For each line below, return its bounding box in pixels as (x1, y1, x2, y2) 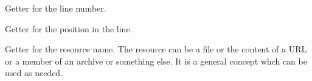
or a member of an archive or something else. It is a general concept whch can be (5, 54, 307, 67)
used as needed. (5, 66, 63, 79)
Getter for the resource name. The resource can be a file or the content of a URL (5, 43, 307, 55)
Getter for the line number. (5, 2, 106, 14)
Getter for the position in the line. (5, 22, 133, 35)
